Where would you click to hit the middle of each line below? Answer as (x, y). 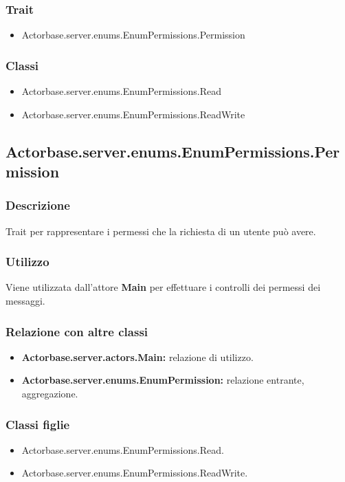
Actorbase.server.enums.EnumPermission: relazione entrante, (163, 380)
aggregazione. (50, 394)
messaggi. (25, 301)
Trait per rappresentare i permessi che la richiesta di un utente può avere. (161, 231)
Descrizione (38, 205)
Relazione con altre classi (77, 331)
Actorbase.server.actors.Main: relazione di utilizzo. (137, 357)
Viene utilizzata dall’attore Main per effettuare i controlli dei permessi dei (163, 287)
